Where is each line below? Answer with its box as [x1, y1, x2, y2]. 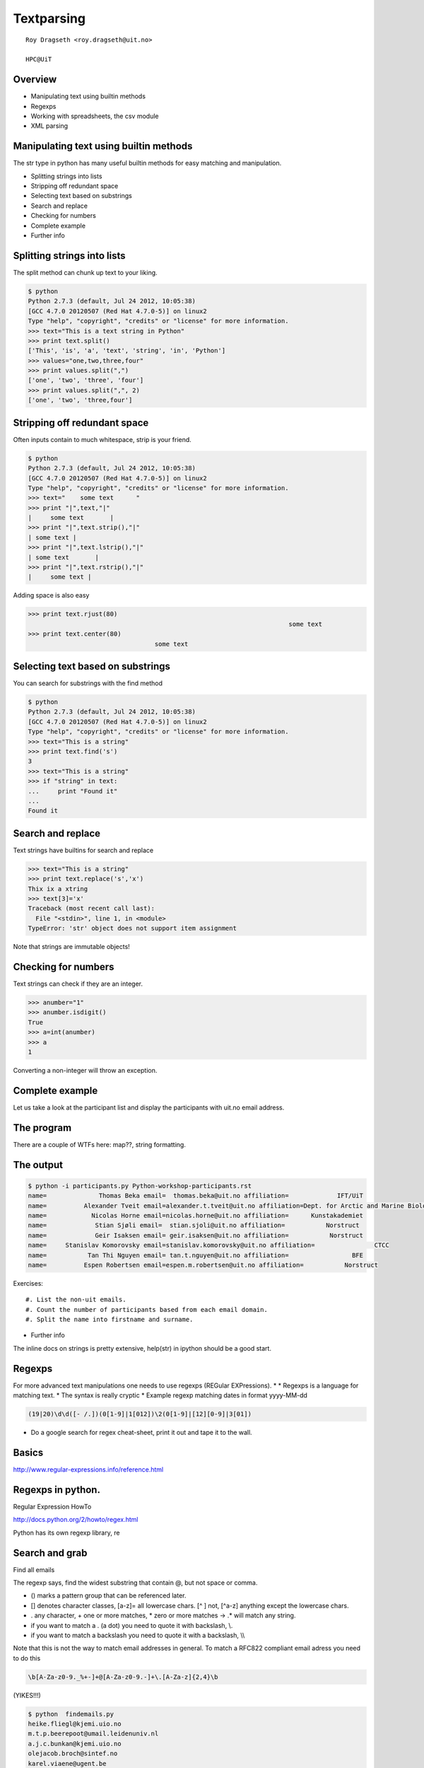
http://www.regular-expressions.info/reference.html [13, 1465, 164, 1474]
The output [13, 1158, 64, 1170]
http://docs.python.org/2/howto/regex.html [13, 1516, 139, 1524]
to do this [13, 1653, 41, 1662]
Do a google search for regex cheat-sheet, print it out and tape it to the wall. [30, 1429, 252, 1437]
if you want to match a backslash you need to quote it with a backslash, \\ [30, 1631, 245, 1639]
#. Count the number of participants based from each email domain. [25, 1305, 268, 1313]
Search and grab [13, 1547, 88, 1559]
